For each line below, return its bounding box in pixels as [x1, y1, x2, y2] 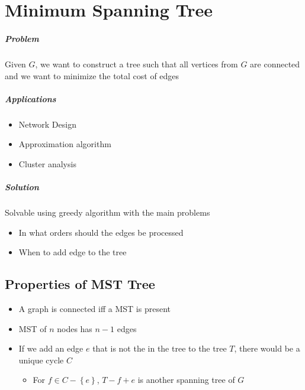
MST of [18, 322, 47, 334]
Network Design [18, 118, 76, 130]
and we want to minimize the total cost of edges [5, 69, 179, 82]
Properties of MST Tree [5, 275, 155, 293]
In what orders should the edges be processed [18, 226, 184, 238]
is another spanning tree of [137, 373, 235, 386]
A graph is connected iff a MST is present [18, 303, 171, 315]
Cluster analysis [18, 157, 76, 170]
